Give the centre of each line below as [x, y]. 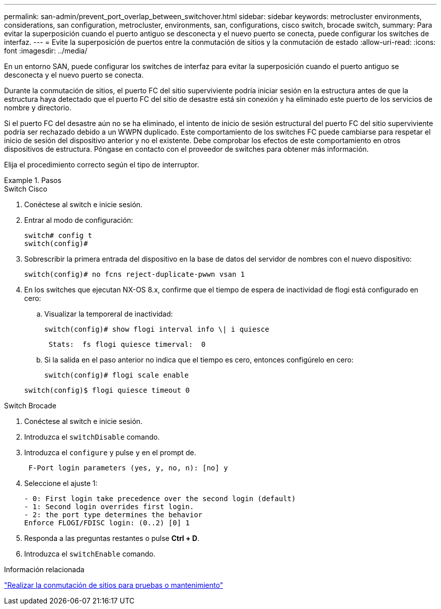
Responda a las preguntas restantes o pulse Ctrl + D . [112, 538]
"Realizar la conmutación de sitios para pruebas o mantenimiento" [114, 585]
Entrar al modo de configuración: [79, 220]
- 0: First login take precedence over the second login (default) [160, 499]
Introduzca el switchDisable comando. [92, 437]
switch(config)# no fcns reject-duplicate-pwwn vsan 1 [135, 274]
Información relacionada [44, 569]
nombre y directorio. [38, 108]
